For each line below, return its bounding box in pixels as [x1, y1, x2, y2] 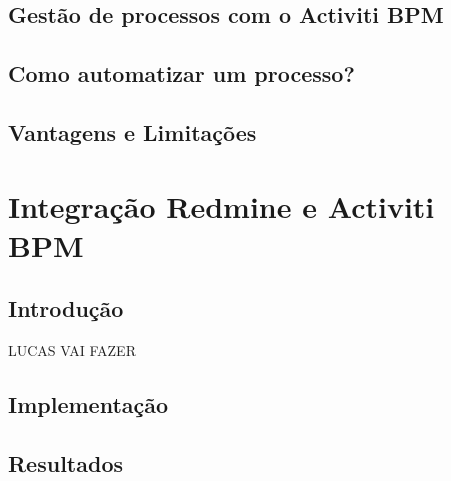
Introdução [8, 293, 124, 324]
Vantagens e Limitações [8, 116, 257, 147]
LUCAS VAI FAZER [8, 340, 136, 361]
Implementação [8, 389, 169, 420]
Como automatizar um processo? [8, 58, 355, 89]
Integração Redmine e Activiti [8, 185, 435, 226]
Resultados [8, 447, 123, 478]
